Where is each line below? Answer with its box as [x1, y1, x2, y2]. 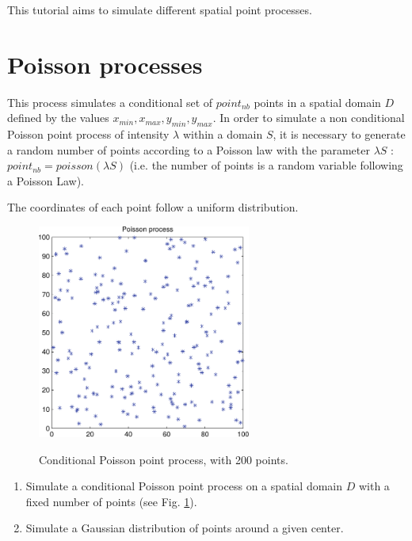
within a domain [182, 126, 263, 143]
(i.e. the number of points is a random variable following [129, 157, 403, 173]
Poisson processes [7, 48, 203, 80]
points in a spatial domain [254, 93, 381, 110]
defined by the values [7, 109, 109, 126]
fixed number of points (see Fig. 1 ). [25, 493, 197, 509]
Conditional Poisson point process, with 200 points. [39, 451, 288, 467]
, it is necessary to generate [273, 126, 406, 143]
